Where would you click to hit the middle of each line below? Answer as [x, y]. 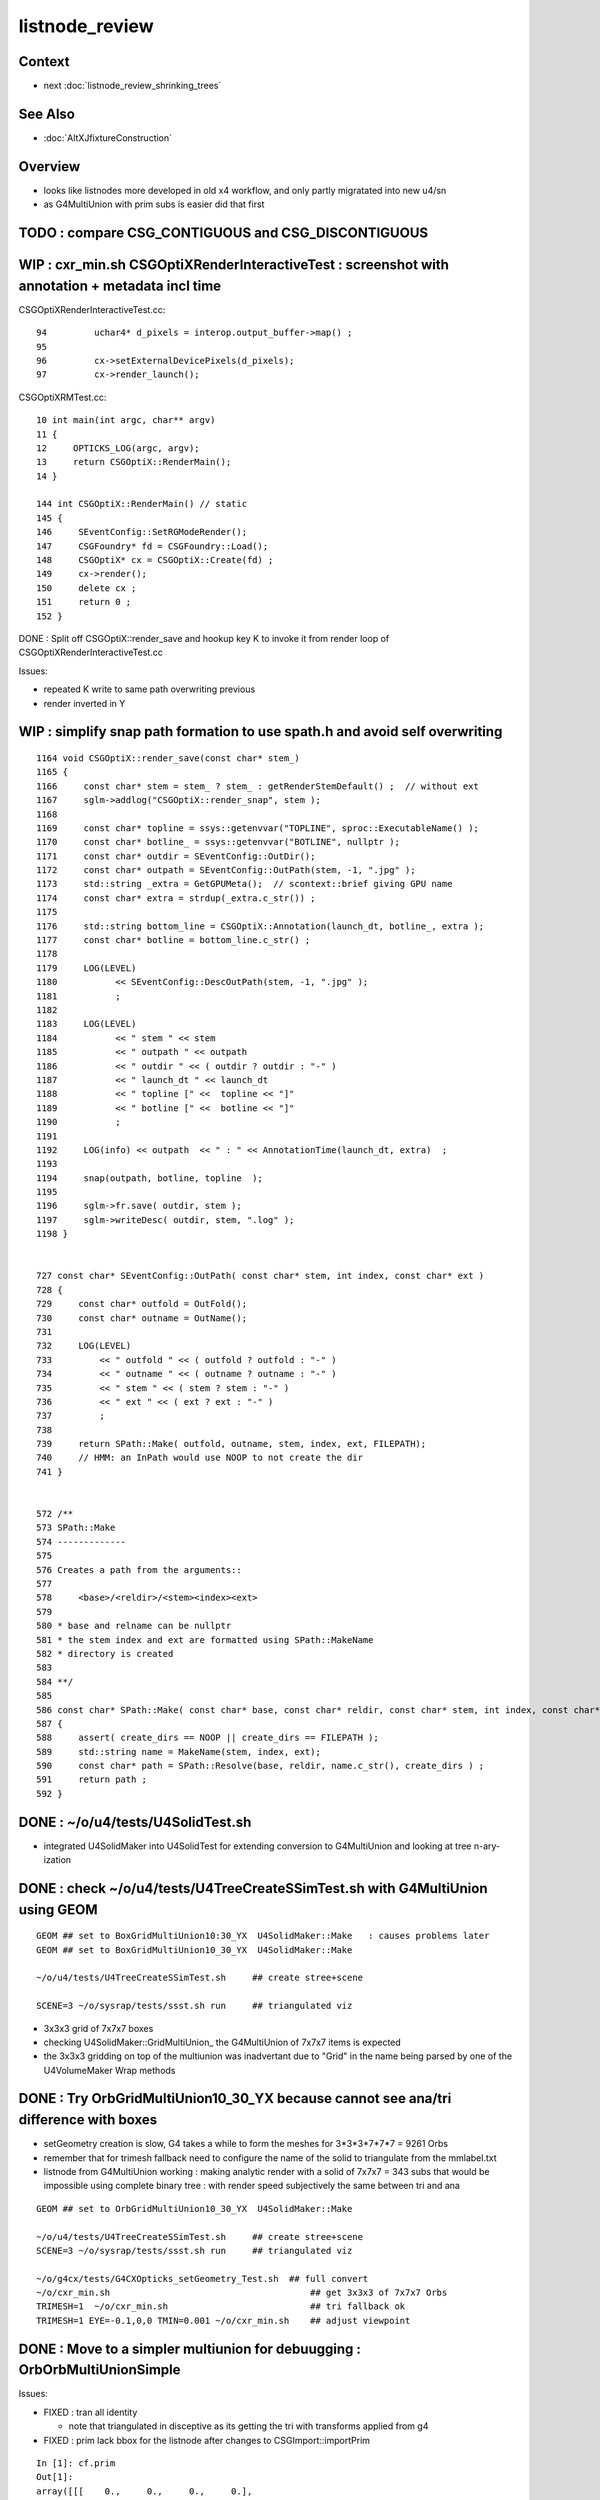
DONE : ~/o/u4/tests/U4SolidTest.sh [135, 1821]
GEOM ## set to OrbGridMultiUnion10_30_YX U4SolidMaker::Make [194, 2208]
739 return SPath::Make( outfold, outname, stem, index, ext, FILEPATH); [231, 1444]
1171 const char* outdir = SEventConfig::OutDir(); [176, 856]
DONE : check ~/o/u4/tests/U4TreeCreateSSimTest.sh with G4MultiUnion [253, 1888]
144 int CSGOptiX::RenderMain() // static [142, 504]
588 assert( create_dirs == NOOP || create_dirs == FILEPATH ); [207, 1738]
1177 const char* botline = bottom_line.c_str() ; [173, 940]
